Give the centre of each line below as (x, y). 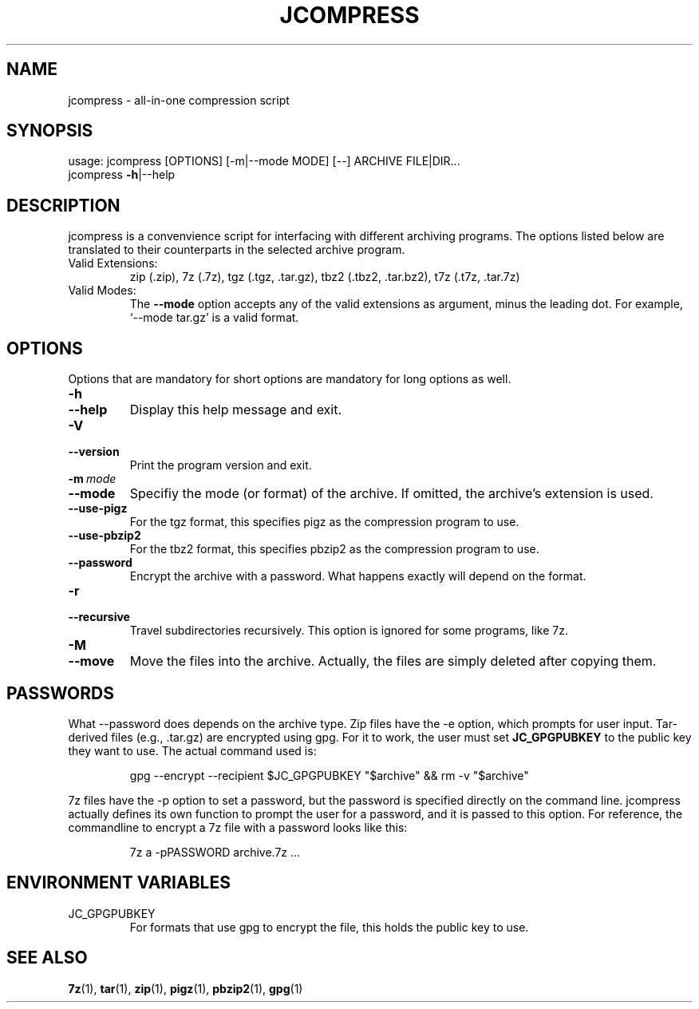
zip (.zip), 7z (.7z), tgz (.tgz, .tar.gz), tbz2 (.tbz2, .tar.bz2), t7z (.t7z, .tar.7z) (325, 277)
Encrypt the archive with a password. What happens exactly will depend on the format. (358, 576)
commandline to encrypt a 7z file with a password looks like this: (238, 827)
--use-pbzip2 (105, 536)
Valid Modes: (102, 291)
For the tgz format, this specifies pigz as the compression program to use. (324, 522)
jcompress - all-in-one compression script (179, 100)
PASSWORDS (60, 693)
